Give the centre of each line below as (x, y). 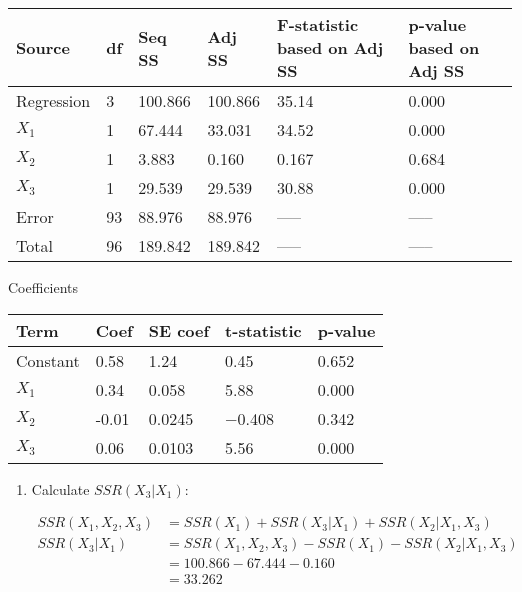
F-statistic (318, 24)
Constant (48, 360)
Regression (53, 100)
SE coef (179, 330)
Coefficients (43, 287)
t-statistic (263, 330)
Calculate (60, 488)
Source (43, 47)
